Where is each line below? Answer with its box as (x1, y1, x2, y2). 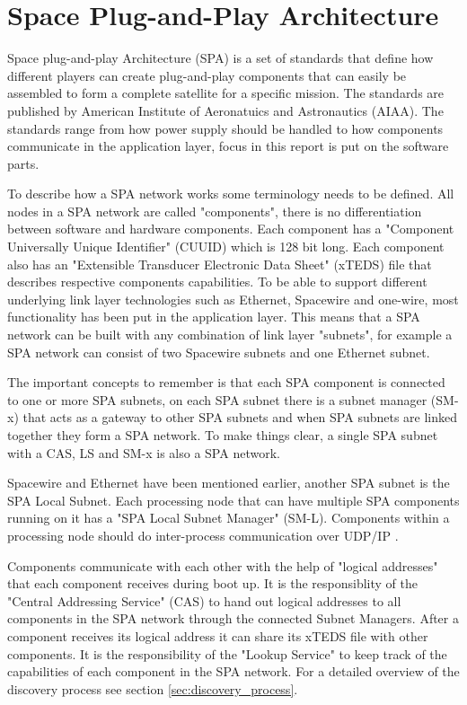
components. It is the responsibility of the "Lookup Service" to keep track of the (7, 644, 447, 663)
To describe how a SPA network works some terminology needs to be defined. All (7, 184, 454, 203)
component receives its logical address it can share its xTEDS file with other (7, 626, 428, 645)
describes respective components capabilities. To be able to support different (7, 272, 427, 291)
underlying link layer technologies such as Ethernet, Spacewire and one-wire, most (7, 289, 459, 308)
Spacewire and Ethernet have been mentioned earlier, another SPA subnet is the (7, 473, 450, 492)
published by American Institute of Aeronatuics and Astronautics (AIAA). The (7, 101, 444, 119)
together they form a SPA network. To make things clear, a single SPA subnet (7, 426, 438, 444)
